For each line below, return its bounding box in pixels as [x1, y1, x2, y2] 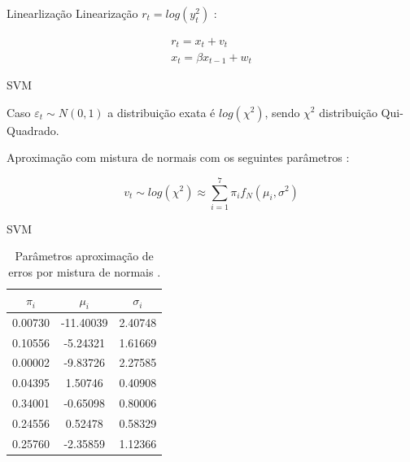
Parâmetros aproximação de [15, 247, 154, 264]
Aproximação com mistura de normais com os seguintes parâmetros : [7, 149, 350, 166]
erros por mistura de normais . [8, 264, 161, 281]
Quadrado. [7, 121, 59, 138]
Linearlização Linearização [7, 5, 138, 21]
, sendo [264, 103, 300, 120]
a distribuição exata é [107, 103, 216, 120]
